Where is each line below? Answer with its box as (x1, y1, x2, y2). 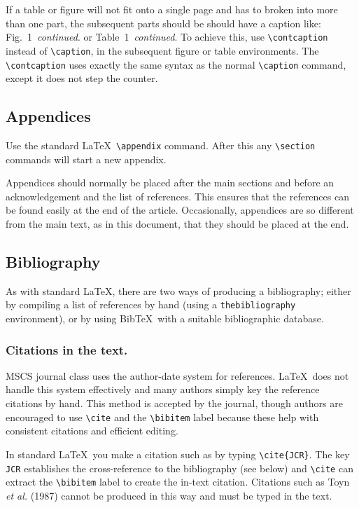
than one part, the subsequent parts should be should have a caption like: (6, 15, 321, 30)
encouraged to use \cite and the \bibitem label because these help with (6, 409, 319, 424)
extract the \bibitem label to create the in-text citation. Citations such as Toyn (6, 474, 350, 489)
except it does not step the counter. (6, 71, 158, 85)
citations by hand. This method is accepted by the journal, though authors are (6, 396, 343, 411)
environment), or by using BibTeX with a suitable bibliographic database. (6, 311, 324, 326)
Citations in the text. (6, 341, 128, 358)
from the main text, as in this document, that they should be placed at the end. (6, 216, 349, 231)
